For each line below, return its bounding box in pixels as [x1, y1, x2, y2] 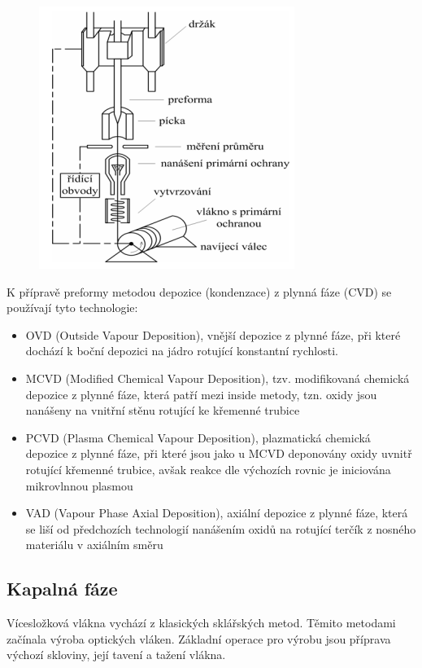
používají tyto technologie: [7, 299, 138, 316]
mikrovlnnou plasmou [25, 477, 133, 494]
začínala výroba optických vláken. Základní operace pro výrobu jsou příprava [7, 630, 391, 647]
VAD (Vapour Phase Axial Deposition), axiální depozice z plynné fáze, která [25, 504, 408, 521]
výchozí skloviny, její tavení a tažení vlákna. [7, 646, 226, 663]
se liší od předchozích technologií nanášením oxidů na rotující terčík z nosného [25, 520, 416, 537]
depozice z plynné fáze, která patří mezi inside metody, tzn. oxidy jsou [25, 385, 377, 402]
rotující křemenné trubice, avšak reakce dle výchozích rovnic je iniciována [25, 460, 391, 477]
